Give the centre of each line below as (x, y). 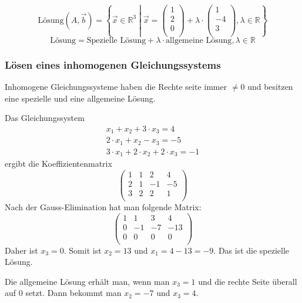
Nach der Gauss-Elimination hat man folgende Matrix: (103, 206)
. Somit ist (83, 250)
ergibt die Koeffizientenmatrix (58, 164)
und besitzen (270, 86)
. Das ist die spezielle (251, 250)
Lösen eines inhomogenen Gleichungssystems (113, 64)
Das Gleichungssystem (45, 118)
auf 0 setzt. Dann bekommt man (63, 293)
